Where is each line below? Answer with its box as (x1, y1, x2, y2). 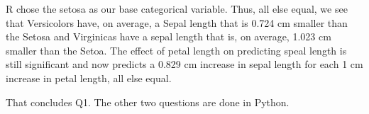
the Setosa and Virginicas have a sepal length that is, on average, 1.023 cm (6, 29, 331, 44)
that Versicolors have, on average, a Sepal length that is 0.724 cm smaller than (6, 15, 348, 30)
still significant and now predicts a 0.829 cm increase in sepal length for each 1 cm (6, 57, 363, 72)
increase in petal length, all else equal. (6, 70, 172, 85)
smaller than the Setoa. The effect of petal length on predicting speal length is (6, 42, 347, 57)
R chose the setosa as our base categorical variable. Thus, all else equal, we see (6, 1, 348, 16)
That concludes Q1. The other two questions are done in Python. (6, 94, 290, 109)
